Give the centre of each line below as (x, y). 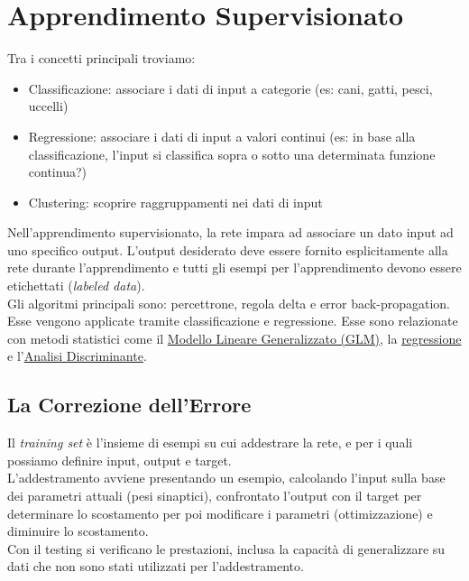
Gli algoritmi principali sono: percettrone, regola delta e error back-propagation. (229, 303)
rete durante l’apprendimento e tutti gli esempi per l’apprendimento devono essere (234, 267)
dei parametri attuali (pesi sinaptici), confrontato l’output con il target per (215, 496)
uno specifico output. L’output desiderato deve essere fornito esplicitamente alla (228, 249)
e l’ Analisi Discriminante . (77, 356)
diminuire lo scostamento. (78, 531)
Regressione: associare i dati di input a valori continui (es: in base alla (222, 136)
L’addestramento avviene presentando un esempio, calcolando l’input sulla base (226, 478)
